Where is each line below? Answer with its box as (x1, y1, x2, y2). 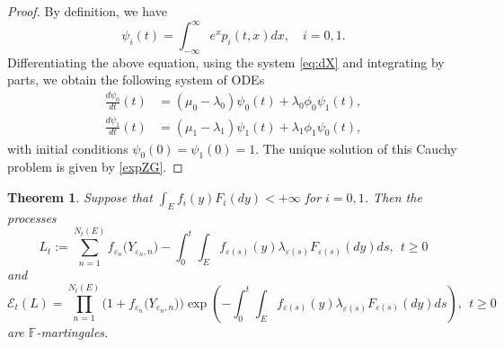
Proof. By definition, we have (7, 2, 167, 20)
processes (7, 208, 57, 227)
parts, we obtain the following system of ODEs (7, 70, 265, 89)
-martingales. (36, 322, 109, 341)
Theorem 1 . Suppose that (7, 188, 153, 207)
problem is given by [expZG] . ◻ (7, 157, 183, 176)
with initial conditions (7, 138, 128, 157)
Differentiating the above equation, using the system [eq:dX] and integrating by (7, 52, 445, 71)
